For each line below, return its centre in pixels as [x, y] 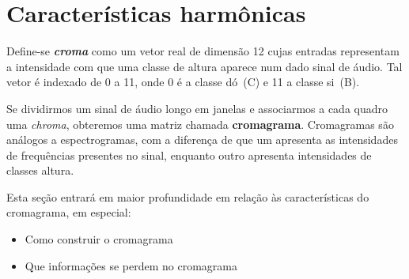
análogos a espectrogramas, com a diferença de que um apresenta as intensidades [202, 139]
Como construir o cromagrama [99, 239]
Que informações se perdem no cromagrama [131, 265]
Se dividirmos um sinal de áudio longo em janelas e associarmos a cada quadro [197, 108]
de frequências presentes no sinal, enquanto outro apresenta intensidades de [189, 155]
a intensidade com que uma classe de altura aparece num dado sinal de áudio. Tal [204, 66]
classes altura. [40, 170]
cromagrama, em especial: [69, 212]
